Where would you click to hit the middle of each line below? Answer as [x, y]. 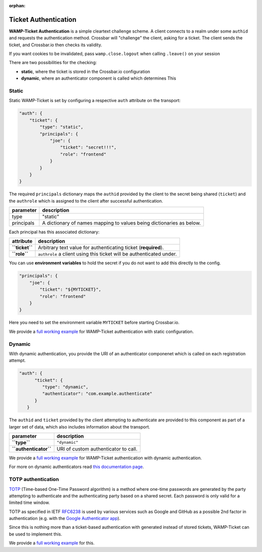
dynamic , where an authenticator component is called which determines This [99, 78]
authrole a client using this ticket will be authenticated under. [107, 254]
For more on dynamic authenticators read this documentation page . [76, 467]
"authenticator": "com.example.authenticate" [97, 394]
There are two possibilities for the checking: [53, 63]
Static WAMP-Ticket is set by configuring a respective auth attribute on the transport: [95, 101]
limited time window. [30, 502]
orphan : [17, 6]
